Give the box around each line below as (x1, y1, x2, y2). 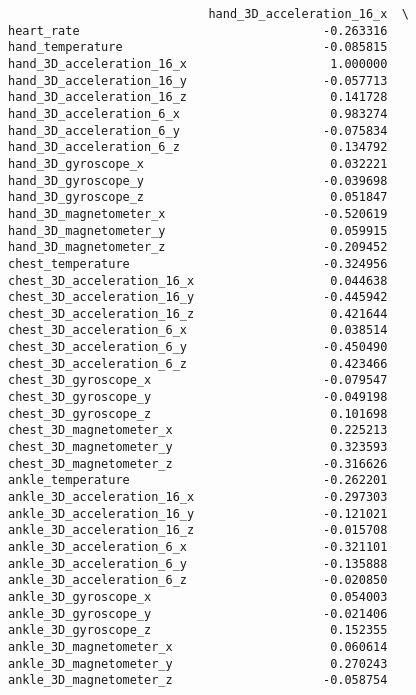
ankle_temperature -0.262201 (8, 473, 388, 488)
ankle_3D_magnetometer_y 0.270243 (8, 656, 388, 671)
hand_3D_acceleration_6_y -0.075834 (8, 123, 388, 138)
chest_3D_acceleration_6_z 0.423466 (8, 356, 388, 371)
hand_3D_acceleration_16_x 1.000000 (8, 56, 388, 71)
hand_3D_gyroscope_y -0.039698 (8, 173, 388, 188)
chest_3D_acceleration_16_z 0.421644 (8, 306, 388, 321)
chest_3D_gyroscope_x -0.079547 (8, 373, 388, 388)
